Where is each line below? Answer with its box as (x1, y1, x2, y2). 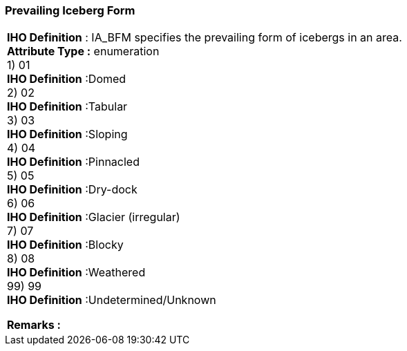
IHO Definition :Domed (7, 72, 126, 86)
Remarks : (7, 318, 61, 332)
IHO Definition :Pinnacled (7, 155, 140, 169)
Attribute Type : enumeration (7, 44, 160, 59)
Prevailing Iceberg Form (5, 3, 135, 17)
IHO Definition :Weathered (7, 265, 146, 280)
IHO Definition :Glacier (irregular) (7, 210, 180, 225)
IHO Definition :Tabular (7, 99, 128, 114)
